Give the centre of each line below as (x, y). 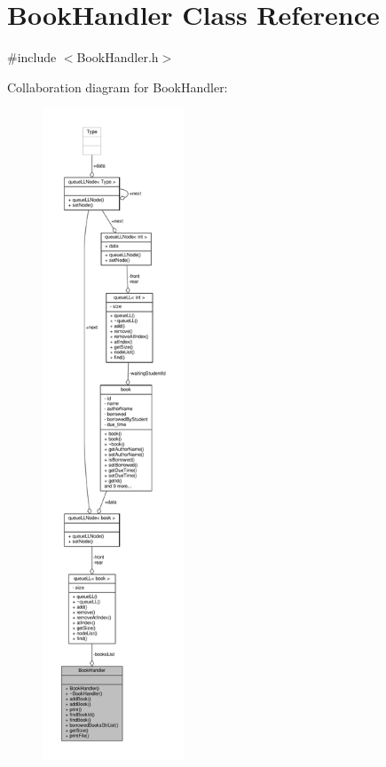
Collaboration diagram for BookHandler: (118, 87)
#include (32, 57)
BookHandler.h (118, 57)
